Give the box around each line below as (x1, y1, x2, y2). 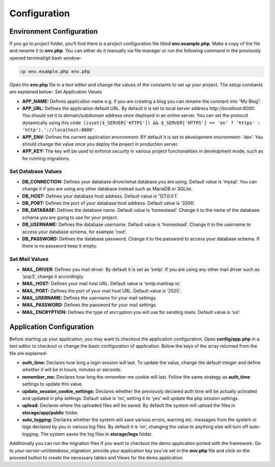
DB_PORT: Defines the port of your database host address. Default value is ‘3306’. (22, 200, 196, 206)
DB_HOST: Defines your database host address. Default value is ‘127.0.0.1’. (22, 193, 178, 199)
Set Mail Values (9, 256, 49, 263)
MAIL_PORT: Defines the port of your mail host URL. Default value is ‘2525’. (22, 287, 181, 293)
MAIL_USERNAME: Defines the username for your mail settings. (22, 295, 157, 301)
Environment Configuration (9, 27, 98, 36)
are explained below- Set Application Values (9, 89, 102, 95)
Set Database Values (9, 168, 62, 175)
